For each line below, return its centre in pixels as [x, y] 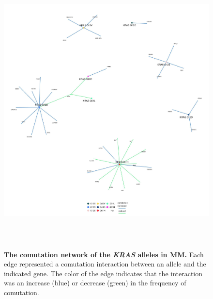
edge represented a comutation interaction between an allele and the [105, 264]
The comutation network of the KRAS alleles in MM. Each [104, 254]
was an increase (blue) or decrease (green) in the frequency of [95, 283]
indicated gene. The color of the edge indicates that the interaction [103, 273]
